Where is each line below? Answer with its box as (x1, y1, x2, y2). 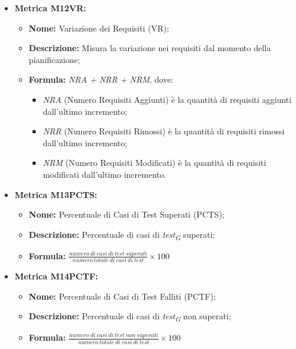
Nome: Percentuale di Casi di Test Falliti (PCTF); (28, 290, 216, 302)
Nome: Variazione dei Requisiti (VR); (28, 21, 169, 34)
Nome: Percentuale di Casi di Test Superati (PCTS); (28, 208, 225, 221)
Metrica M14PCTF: (14, 270, 98, 282)
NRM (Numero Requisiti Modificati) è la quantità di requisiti (43, 156, 266, 169)
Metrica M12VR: (14, 2, 87, 14)
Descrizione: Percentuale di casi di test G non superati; (28, 310, 231, 324)
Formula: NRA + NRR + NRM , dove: (28, 73, 173, 86)
